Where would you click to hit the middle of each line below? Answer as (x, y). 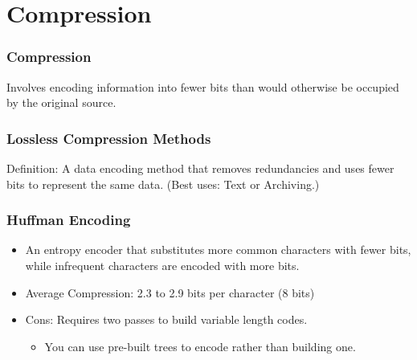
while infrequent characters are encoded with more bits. (162, 265)
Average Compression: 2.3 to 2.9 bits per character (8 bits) (170, 292)
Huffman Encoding (69, 220)
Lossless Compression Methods (109, 138)
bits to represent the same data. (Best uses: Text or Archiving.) (163, 184)
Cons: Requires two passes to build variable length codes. (166, 319)
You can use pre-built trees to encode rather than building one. (200, 346)
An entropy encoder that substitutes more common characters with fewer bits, (218, 250)
